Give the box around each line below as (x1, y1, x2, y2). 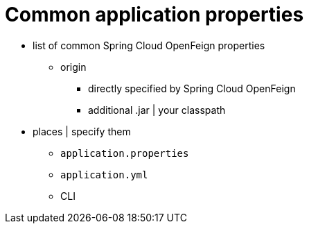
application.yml (60, 169, 148, 180)
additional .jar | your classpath (88, 103, 226, 116)
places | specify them (33, 125, 131, 137)
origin (60, 60, 87, 73)
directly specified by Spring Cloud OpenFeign (88, 82, 296, 94)
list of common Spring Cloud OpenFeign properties (33, 39, 265, 51)
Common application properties (5, 3, 304, 26)
